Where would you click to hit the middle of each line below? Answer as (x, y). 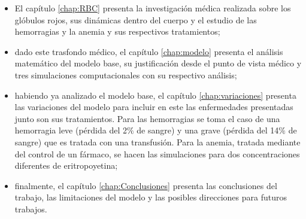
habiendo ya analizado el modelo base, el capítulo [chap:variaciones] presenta (155, 95)
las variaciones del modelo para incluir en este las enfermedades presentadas (154, 107)
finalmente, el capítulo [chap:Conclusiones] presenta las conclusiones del (146, 185)
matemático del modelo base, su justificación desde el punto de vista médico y (158, 63)
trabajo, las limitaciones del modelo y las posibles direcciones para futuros (151, 197)
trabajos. (31, 209)
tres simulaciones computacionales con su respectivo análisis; (126, 74)
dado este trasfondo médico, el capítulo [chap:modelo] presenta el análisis (149, 51)
